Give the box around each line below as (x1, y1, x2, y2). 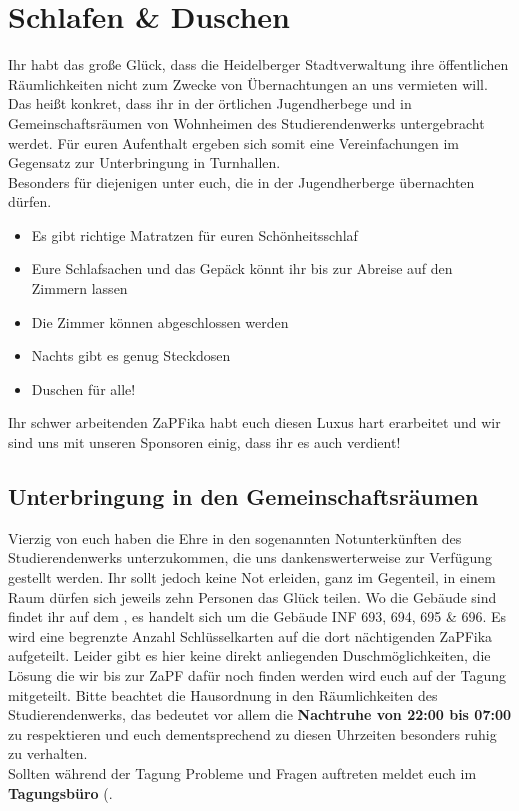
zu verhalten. (8, 743, 88, 764)
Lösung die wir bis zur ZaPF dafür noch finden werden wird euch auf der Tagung (8, 664, 507, 685)
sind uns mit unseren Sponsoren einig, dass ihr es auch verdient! (8, 432, 401, 453)
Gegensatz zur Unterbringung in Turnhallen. (8, 152, 281, 173)
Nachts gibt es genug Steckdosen (31, 345, 231, 366)
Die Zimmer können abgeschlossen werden (31, 311, 289, 332)
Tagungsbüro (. (8, 782, 113, 803)
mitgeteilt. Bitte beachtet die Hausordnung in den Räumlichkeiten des (8, 684, 438, 705)
